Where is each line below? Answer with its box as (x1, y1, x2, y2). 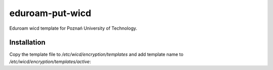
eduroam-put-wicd (9, 8, 92, 19)
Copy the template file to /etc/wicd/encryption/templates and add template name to (9, 51, 184, 57)
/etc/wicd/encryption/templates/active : (9, 58, 91, 64)
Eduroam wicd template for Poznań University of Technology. (9, 25, 138, 31)
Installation (9, 38, 45, 47)
